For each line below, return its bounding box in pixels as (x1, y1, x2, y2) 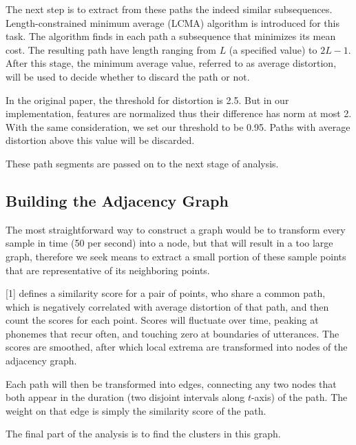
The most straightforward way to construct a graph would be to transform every (6, 222, 346, 236)
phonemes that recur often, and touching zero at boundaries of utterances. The (6, 326, 339, 340)
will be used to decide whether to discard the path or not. (6, 69, 250, 83)
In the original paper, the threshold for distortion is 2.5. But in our (6, 92, 289, 107)
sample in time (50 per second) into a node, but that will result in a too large (6, 236, 333, 250)
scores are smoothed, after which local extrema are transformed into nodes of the (6, 340, 348, 354)
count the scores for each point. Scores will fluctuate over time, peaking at (6, 313, 319, 327)
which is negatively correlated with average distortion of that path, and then (6, 299, 329, 313)
